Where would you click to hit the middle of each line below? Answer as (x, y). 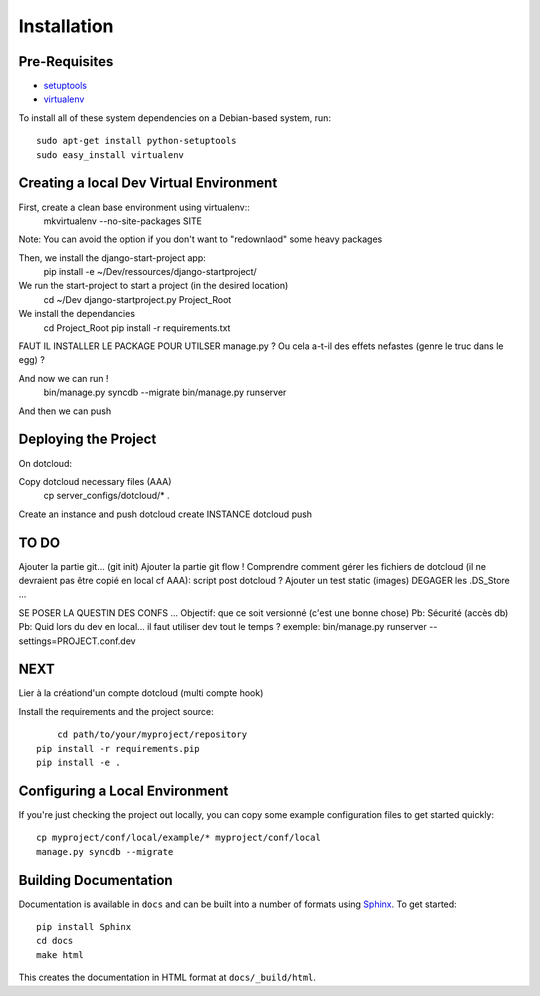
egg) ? (31, 360)
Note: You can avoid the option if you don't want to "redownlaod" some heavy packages (200, 239)
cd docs (55, 941)
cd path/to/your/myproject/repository (152, 734)
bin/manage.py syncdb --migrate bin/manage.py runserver (165, 392)
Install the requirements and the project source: (116, 711)
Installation (66, 26)
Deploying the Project (87, 439)
